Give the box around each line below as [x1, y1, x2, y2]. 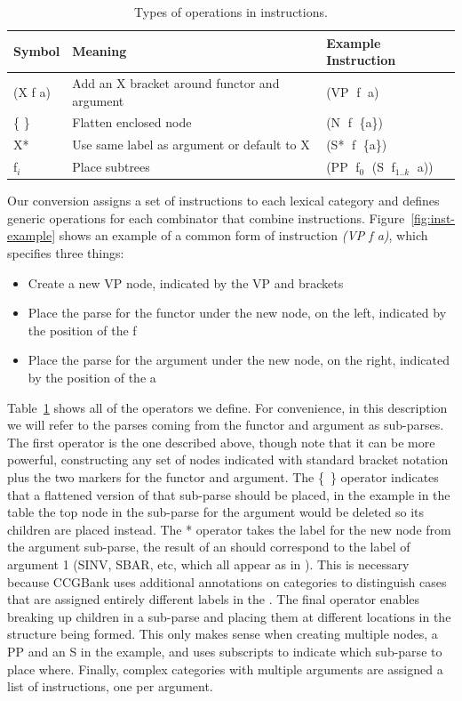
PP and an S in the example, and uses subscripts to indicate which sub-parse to [7, 641, 442, 660]
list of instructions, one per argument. [7, 677, 213, 696]
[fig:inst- [410, 208, 455, 227]
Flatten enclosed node [72, 113, 192, 132]
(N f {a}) [326, 113, 383, 132]
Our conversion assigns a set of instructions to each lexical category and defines [7, 191, 440, 210]
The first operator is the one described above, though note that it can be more [7, 432, 435, 451]
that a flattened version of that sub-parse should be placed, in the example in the [7, 485, 450, 504]
